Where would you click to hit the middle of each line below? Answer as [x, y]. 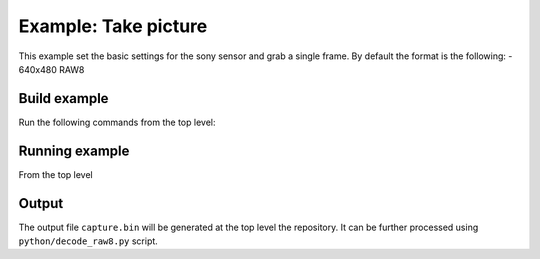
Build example [63, 98]
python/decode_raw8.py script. [88, 241]
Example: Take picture [113, 26]
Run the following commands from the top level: [117, 122]
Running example [74, 150]
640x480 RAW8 [51, 69]
